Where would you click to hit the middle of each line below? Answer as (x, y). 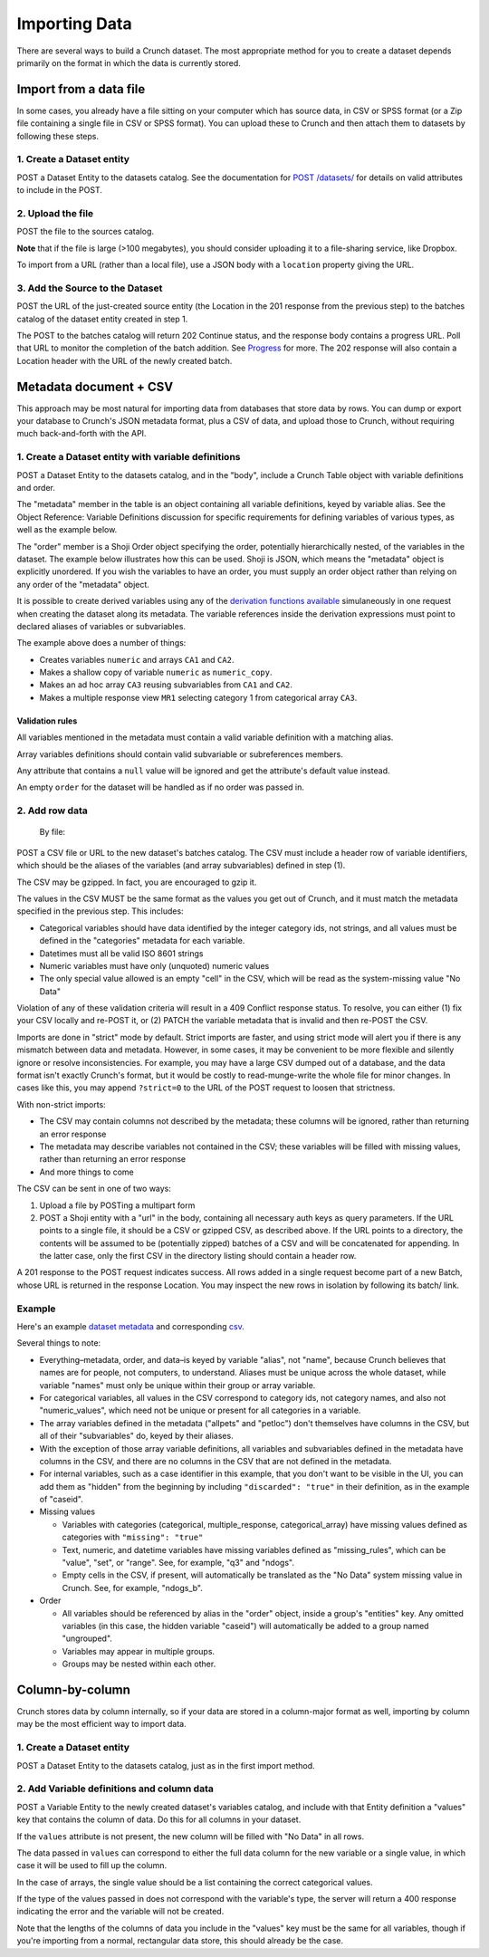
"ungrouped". (87, 1638)
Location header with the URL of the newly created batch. (125, 360)
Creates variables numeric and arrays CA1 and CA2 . (137, 659)
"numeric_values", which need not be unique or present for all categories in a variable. (200, 1410)
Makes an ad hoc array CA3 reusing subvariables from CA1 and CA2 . (166, 685)
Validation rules (47, 721)
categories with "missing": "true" (133, 1537)
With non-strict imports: (61, 1104)
